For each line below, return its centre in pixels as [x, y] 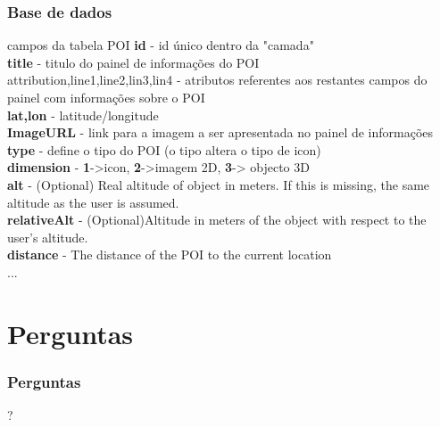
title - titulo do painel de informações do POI [133, 62]
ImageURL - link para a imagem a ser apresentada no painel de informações [220, 132]
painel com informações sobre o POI [106, 97]
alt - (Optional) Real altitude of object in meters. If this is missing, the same [219, 184]
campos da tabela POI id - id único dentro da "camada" [161, 45]
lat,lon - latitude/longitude [83, 115]
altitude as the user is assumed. [93, 202]
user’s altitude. [48, 237]
